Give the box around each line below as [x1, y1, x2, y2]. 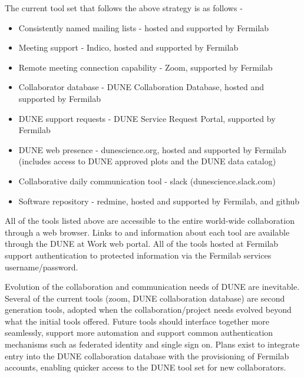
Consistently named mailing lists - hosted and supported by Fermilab [18, 21, 269, 34]
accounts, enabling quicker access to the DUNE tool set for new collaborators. [5, 361, 286, 373]
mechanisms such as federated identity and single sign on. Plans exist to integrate [5, 338, 300, 350]
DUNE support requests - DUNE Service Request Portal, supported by [18, 112, 276, 124]
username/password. [5, 260, 78, 273]
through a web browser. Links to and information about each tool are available [5, 226, 290, 238]
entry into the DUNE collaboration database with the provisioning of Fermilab [5, 349, 289, 362]
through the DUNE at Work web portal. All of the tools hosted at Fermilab [5, 237, 279, 250]
